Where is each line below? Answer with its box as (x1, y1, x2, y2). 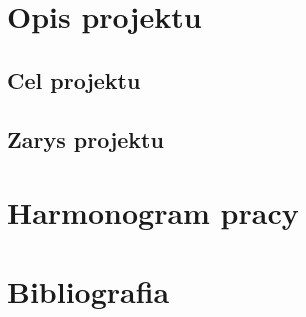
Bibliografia (7, 270, 170, 311)
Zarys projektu (7, 123, 164, 154)
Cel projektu (7, 64, 141, 95)
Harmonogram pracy (7, 192, 299, 233)
